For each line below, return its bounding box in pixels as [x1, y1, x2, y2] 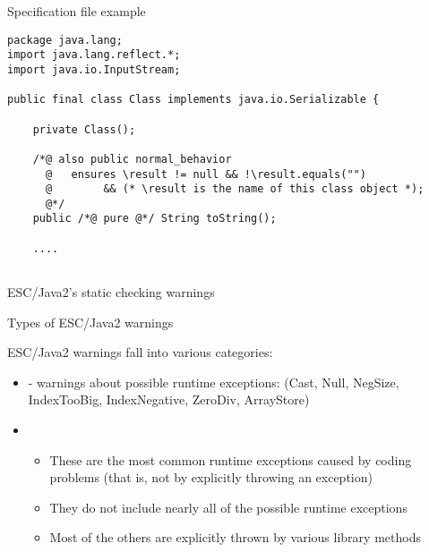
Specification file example [7, 2, 146, 20]
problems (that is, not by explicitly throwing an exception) [49, 468, 373, 487]
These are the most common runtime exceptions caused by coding [49, 450, 412, 469]
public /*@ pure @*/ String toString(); [32, 212, 277, 225]
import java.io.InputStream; [7, 63, 181, 76]
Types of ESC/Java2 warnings [7, 312, 174, 331]
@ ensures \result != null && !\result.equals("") [45, 167, 366, 181]
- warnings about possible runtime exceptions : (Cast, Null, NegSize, [28, 372, 399, 391]
